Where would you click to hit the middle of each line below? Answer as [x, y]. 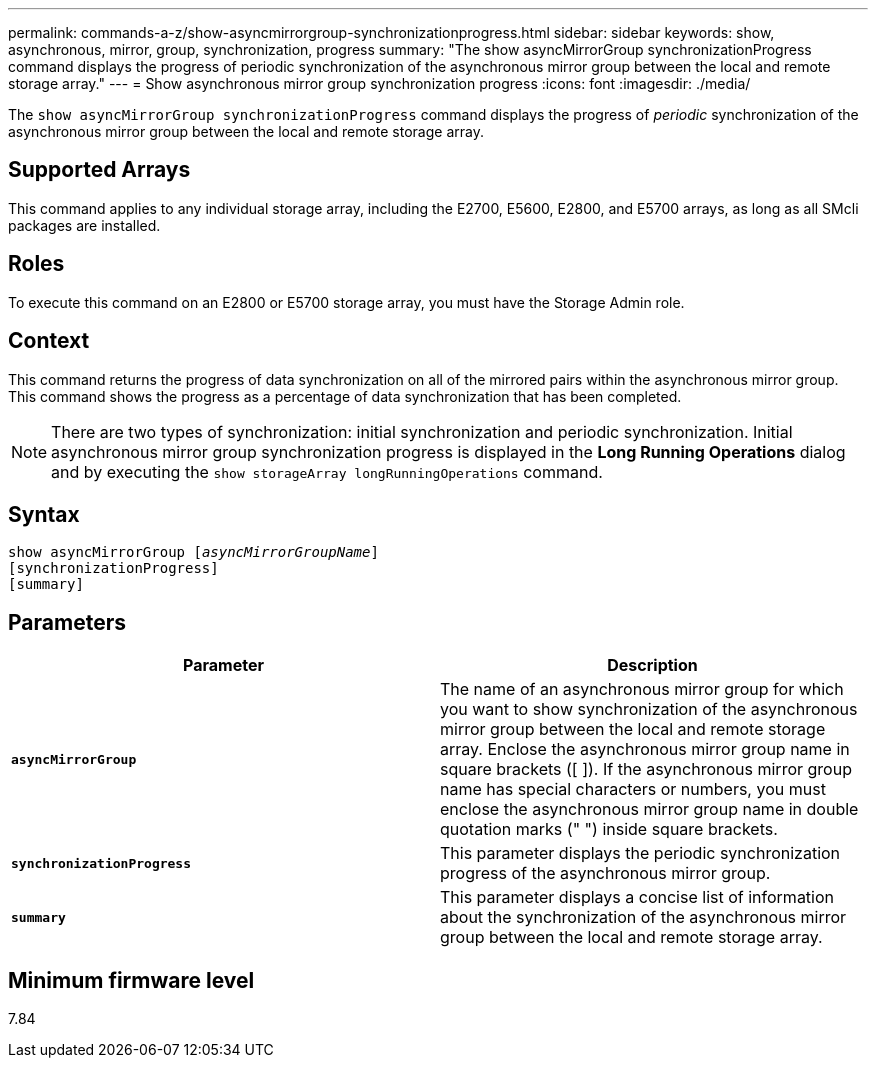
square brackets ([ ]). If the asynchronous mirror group [646, 769]
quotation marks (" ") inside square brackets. [609, 829]
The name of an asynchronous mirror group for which [642, 689]
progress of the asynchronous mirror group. [605, 873]
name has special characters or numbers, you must [633, 789]
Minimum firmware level [131, 980]
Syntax [44, 514]
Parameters [67, 622]
